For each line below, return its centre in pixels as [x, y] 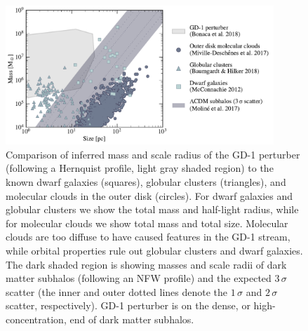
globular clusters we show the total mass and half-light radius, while [152, 209]
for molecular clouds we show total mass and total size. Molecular [147, 223]
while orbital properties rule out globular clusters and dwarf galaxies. [154, 250]
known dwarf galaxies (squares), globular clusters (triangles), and [146, 182]
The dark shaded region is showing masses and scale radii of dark [146, 264]
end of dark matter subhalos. [132, 319]
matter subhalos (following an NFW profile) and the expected [139, 278]
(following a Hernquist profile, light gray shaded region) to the [140, 168]
